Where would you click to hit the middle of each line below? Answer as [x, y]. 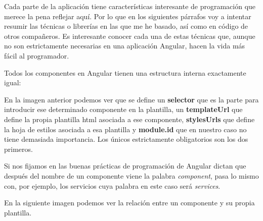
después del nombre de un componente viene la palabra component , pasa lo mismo [131, 175]
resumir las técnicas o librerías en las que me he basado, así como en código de [126, 26]
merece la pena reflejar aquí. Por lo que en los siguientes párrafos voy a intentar [128, 16]
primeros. [18, 149]
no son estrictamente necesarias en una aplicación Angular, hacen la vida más [125, 46]
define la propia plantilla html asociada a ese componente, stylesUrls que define [129, 119]
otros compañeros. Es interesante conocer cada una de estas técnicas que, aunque [130, 36]
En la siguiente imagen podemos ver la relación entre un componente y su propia [129, 203]
